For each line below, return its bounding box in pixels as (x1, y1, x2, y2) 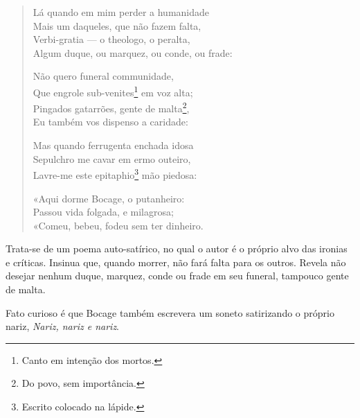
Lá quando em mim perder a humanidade (33, 5, 210, 19)
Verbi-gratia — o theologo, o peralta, (33, 32, 190, 46)
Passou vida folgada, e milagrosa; (33, 204, 174, 219)
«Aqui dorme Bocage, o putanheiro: (33, 191, 185, 205)
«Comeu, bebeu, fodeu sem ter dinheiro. (33, 218, 204, 232)
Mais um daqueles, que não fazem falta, (33, 18, 201, 33)
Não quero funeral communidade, (33, 69, 174, 83)
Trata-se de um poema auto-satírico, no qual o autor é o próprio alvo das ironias (6, 241, 348, 256)
